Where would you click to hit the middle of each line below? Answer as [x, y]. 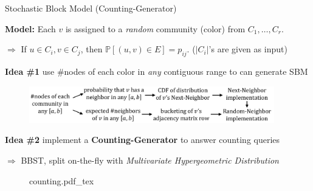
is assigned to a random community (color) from [155, 28]
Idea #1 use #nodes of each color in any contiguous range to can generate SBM [156, 71]
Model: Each [30, 28]
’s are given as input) [248, 49]
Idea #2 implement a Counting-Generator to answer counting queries [143, 140]
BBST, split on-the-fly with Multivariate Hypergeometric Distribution [150, 160]
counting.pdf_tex [62, 180]
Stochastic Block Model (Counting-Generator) [91, 8]
